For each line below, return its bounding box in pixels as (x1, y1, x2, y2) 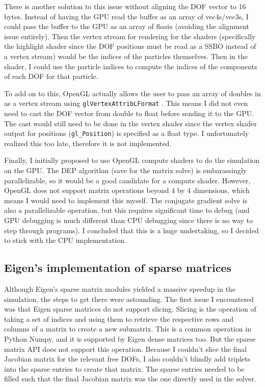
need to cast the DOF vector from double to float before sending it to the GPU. (4, 108, 254, 118)
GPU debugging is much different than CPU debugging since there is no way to (4, 215, 253, 225)
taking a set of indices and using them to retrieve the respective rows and (4, 313, 234, 324)
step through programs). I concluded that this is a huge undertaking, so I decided (4, 225, 259, 235)
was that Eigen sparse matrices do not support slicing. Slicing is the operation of (4, 303, 256, 314)
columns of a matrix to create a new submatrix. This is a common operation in (4, 323, 251, 334)
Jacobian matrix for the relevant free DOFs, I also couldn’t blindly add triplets (4, 353, 251, 364)
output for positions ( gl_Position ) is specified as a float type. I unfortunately (4, 128, 249, 139)
